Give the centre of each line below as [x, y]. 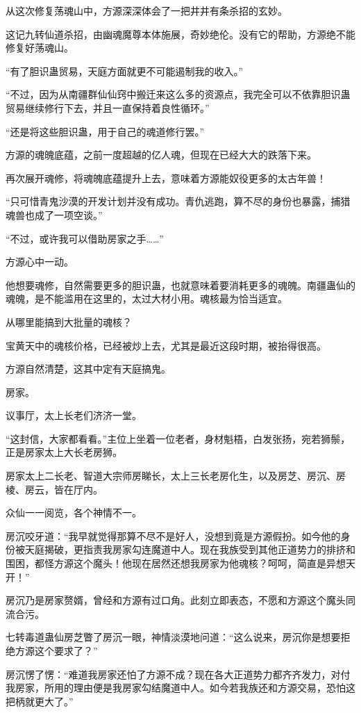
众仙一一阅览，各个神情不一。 [74, 513]
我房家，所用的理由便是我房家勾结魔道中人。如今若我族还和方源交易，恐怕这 [180, 688]
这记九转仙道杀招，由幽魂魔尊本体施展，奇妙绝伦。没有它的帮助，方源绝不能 [180, 34]
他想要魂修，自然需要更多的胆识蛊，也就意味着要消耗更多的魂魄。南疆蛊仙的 [180, 285]
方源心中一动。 [40, 262]
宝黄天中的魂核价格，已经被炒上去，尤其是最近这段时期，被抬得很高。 [166, 345]
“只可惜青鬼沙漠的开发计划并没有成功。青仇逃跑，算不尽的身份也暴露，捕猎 [178, 201]
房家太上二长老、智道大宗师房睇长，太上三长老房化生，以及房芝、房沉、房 [176, 476]
